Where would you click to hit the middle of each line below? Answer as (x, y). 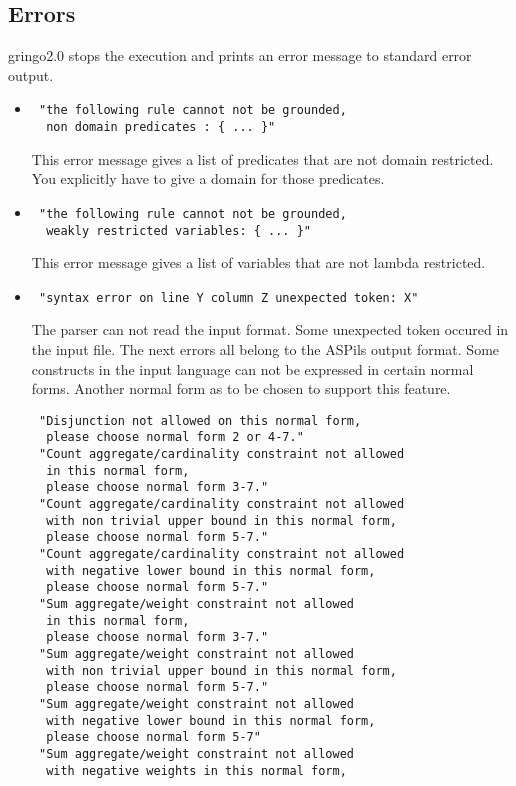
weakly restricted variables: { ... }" (178, 230)
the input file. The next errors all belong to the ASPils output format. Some (265, 349)
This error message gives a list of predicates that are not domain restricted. (262, 158)
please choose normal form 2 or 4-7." (175, 437)
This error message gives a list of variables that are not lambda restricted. (258, 262)
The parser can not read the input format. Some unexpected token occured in (270, 329)
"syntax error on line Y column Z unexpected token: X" (228, 297)
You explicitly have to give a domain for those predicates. (208, 178)
